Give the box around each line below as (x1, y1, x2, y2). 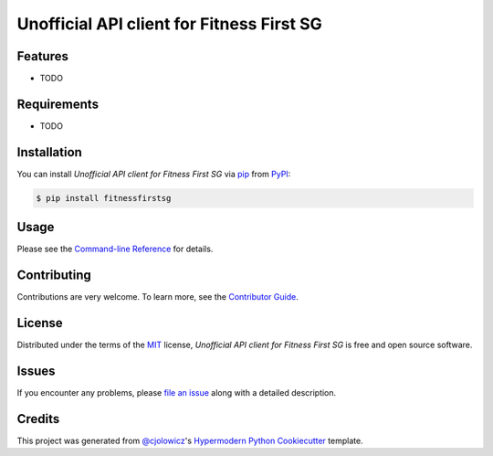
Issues (16, 363, 56, 378)
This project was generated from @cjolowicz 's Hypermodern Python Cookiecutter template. (16, 435, 364, 446)
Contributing (16, 268, 91, 283)
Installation (16, 144, 82, 160)
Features (16, 48, 68, 64)
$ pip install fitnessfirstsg (36, 193, 172, 203)
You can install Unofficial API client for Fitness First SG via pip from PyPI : (16, 168, 291, 179)
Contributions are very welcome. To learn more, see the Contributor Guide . (16, 292, 299, 302)
